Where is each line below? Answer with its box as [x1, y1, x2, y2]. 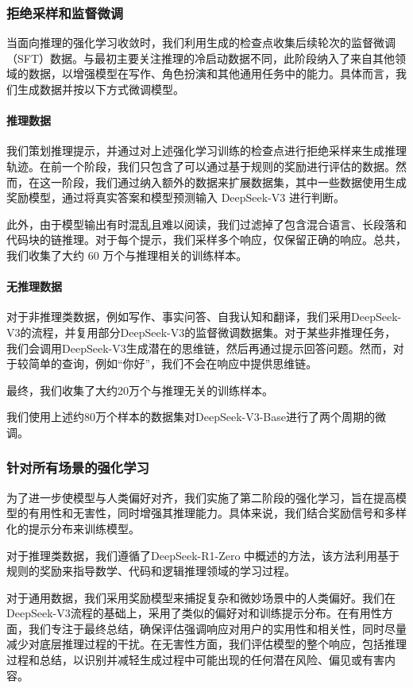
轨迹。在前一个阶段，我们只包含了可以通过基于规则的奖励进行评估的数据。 [6, 157, 396, 174]
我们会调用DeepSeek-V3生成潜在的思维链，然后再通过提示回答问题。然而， [6, 339, 393, 356]
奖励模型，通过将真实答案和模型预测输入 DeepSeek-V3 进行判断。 [6, 189, 345, 206]
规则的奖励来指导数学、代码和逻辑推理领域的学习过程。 [6, 562, 295, 579]
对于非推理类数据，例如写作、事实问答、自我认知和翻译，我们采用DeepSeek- [6, 308, 402, 325]
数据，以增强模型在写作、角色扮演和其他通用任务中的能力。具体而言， [28, 65, 396, 82]
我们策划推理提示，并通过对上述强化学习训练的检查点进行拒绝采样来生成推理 [6, 142, 407, 159]
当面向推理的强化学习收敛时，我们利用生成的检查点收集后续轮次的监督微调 [6, 34, 396, 51]
